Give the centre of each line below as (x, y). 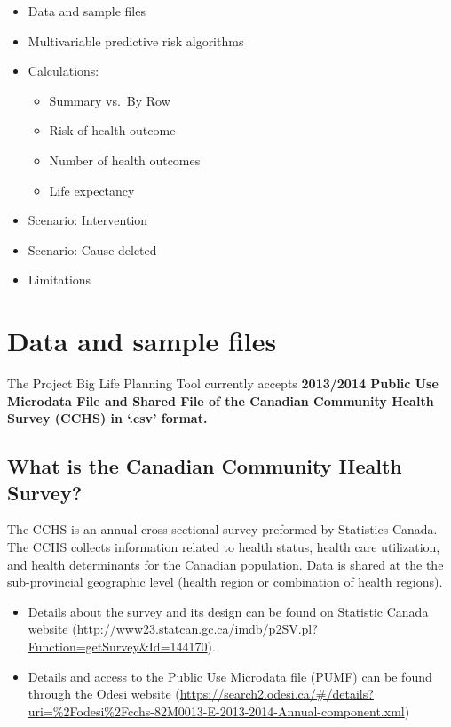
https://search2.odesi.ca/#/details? (277, 694)
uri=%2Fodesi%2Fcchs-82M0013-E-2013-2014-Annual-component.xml (216, 711)
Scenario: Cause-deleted (92, 249)
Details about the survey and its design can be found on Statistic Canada (228, 611)
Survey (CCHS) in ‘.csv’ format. (107, 418)
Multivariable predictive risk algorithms (136, 40)
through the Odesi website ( (104, 694)
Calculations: (63, 71)
